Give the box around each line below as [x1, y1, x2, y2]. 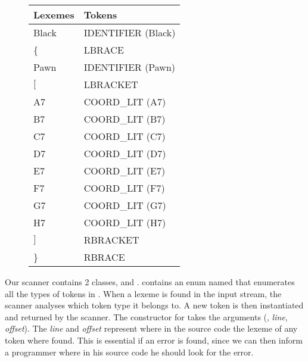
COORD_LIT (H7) [83, 216, 166, 229]
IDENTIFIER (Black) [83, 26, 176, 39]
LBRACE [83, 43, 124, 57]
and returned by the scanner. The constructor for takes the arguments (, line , [5, 310, 288, 323]
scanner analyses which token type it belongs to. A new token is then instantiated [5, 299, 304, 311]
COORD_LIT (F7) [83, 181, 165, 195]
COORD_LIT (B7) [83, 112, 166, 126]
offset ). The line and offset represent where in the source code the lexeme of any [5, 322, 298, 335]
